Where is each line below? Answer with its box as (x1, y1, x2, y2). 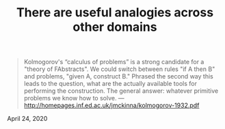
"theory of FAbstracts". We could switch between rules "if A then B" (23, 65, 215, 73)
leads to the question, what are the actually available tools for (23, 80, 197, 88)
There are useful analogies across (16, 5, 214, 20)
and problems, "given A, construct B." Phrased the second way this (23, 72, 213, 81)
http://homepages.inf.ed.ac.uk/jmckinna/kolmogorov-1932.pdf (23, 101, 200, 110)
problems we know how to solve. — (23, 94, 124, 102)
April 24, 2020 (7, 115, 48, 123)
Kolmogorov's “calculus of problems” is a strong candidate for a (23, 58, 204, 66)
